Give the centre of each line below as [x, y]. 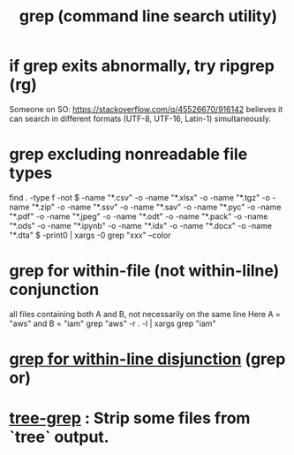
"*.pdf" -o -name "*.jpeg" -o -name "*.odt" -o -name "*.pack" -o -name [139, 216]
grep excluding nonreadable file [128, 154]
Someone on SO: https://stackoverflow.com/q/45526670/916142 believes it [146, 109]
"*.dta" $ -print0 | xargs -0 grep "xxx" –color [90, 235]
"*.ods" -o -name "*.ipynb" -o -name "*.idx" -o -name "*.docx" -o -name [140, 225]
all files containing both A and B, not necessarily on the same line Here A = [145, 314]
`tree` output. [59, 437]
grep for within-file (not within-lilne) [144, 271]
